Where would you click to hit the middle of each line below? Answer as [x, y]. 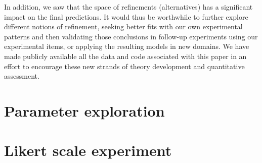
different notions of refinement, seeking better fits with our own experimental [123, 26]
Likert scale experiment [88, 150]
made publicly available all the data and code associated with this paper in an [125, 56]
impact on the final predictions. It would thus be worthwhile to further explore [126, 16]
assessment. [22, 76]
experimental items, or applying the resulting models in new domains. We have [127, 46]
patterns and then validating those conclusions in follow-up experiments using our [131, 36]
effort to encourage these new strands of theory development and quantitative [124, 66]
